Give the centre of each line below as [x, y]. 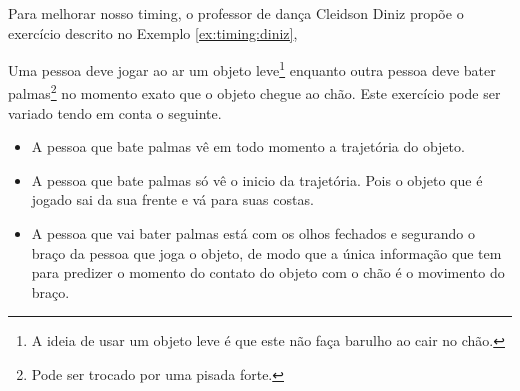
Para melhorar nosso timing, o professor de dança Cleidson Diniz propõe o [236, 13]
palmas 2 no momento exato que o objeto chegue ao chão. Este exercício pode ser [254, 92]
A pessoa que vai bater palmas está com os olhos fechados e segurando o [253, 233]
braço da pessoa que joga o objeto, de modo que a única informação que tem [266, 252]
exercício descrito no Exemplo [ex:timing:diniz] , [153, 32]
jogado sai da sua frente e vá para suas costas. [172, 199]
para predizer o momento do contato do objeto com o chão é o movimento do [268, 272]
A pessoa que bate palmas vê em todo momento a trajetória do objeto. [248, 146]
